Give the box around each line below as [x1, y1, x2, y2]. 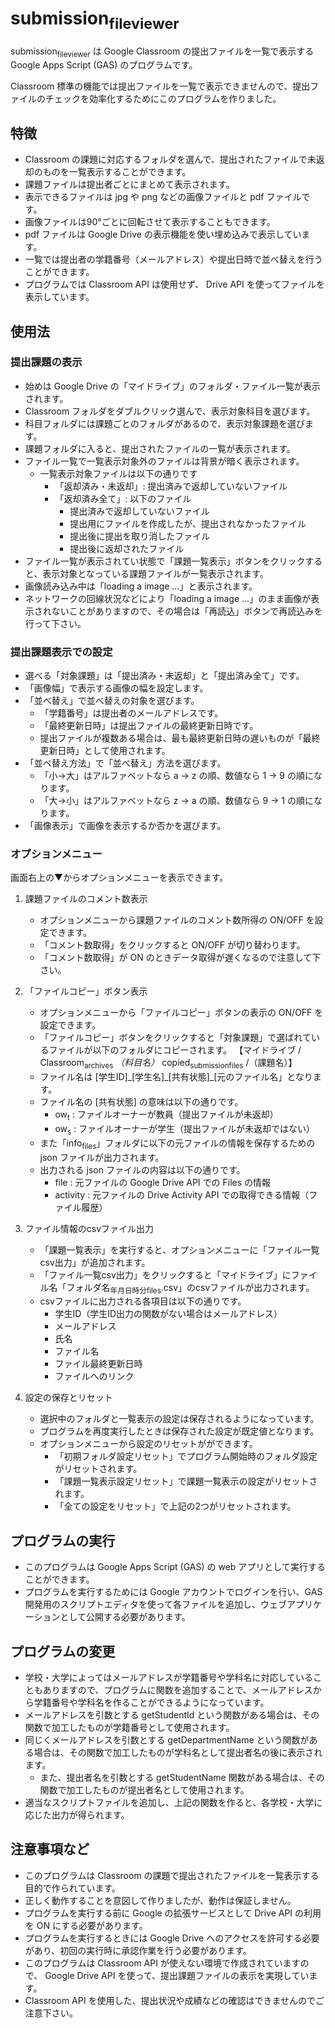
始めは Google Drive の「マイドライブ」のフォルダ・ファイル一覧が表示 [24, 380, 321, 392]
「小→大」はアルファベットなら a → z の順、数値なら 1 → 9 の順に [39, 770, 314, 782]
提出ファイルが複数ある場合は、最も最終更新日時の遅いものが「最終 [39, 732, 321, 744]
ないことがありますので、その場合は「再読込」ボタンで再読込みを [51, 605, 323, 617]
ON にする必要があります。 [36, 1919, 148, 1931]
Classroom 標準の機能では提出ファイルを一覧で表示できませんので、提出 [10, 80, 311, 92]
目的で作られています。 [24, 1882, 121, 1894]
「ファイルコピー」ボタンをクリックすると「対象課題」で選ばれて [39, 1032, 312, 1044]
